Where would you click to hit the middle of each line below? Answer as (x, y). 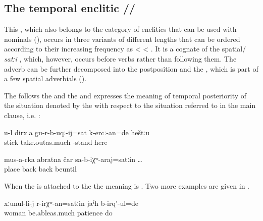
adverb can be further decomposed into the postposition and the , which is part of (131, 68)
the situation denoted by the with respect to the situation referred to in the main (130, 105)
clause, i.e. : (22, 115)
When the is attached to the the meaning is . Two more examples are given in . (127, 185)
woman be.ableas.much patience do (58, 213)
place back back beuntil (40, 169)
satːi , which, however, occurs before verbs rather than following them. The (120, 58)
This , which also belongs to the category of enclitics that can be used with (120, 29)
